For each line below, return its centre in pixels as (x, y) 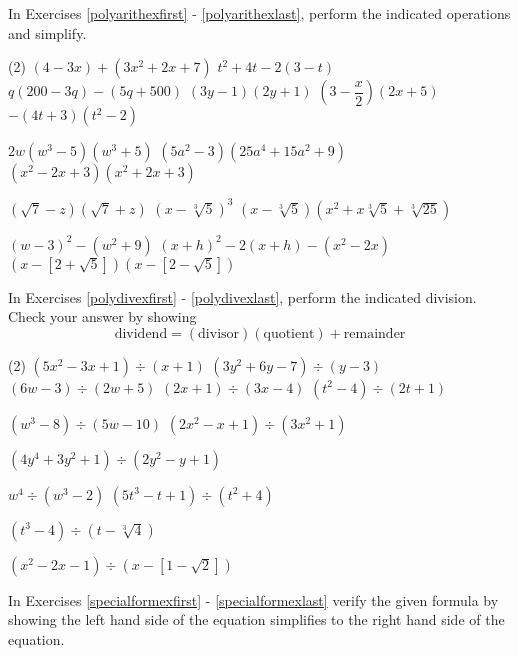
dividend (141, 333)
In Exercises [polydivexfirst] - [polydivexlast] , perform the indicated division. (242, 296)
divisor (219, 333)
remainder (374, 333)
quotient (289, 333)
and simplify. (47, 32)
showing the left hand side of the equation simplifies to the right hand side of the (256, 619)
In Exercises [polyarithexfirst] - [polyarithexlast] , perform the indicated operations (259, 13)
